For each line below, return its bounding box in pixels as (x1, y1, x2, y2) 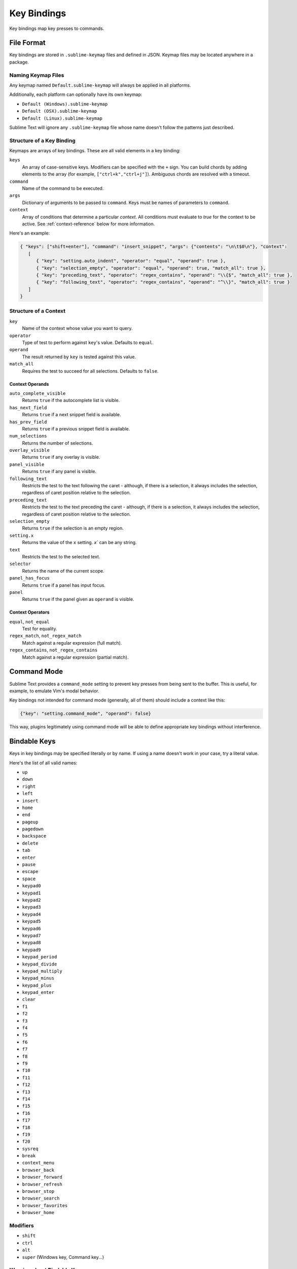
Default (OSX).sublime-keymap (22, 108, 97, 114)
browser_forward (22, 1174, 63, 1180)
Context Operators (9, 609, 50, 615)
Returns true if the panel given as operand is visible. (22, 596, 134, 603)
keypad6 (22, 925, 42, 931)
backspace (22, 833, 47, 839)
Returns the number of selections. (22, 440, 93, 446)
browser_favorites (22, 1203, 68, 1208)
